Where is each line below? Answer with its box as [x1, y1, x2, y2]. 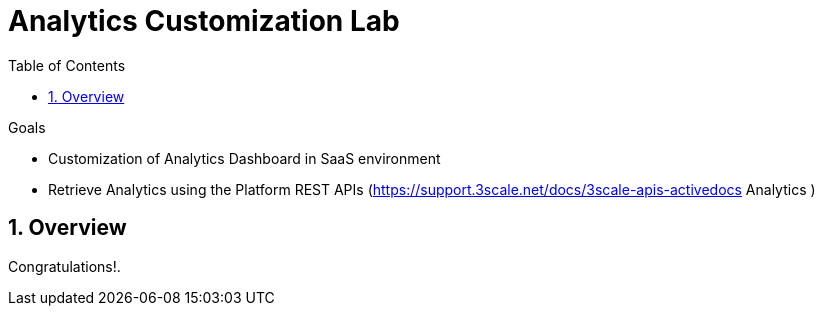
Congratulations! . [8, 257, 121, 275]
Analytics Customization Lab [8, 4, 400, 38]
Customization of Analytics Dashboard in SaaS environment [48, 149, 441, 167]
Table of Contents [8, 56, 126, 74]
